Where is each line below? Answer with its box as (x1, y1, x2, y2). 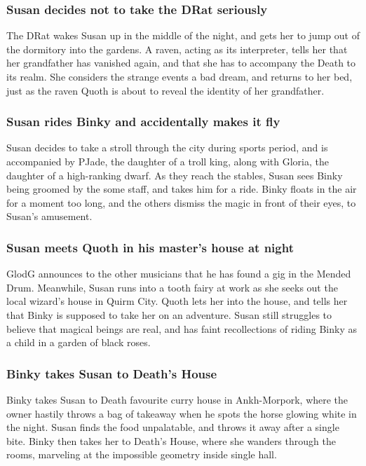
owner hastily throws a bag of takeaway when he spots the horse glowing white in (6, 406, 357, 420)
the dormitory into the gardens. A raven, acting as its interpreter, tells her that (6, 41, 348, 56)
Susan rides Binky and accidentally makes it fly (6, 113, 280, 130)
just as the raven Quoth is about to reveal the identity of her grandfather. (6, 83, 325, 97)
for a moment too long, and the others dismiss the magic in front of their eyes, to (6, 195, 356, 210)
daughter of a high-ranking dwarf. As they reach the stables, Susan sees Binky (6, 167, 343, 182)
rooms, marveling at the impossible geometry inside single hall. (6, 447, 277, 462)
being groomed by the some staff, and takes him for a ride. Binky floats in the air (6, 181, 357, 196)
